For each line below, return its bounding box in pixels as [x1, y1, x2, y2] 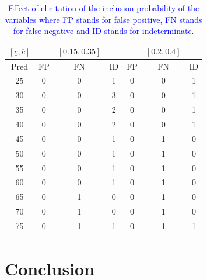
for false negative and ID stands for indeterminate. [13, 25, 194, 37]
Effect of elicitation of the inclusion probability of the [8, 2, 199, 13]
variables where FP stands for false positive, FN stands [5, 13, 202, 25]
